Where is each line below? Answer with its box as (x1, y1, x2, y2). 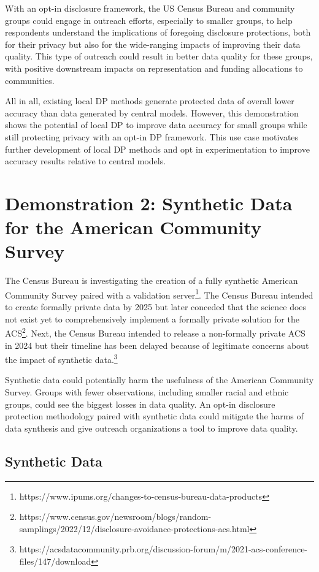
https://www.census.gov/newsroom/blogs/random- (19, 510, 212, 523)
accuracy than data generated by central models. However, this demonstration (5, 106, 299, 119)
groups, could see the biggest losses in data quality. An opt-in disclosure (5, 397, 275, 410)
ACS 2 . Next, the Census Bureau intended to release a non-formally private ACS (5, 325, 306, 339)
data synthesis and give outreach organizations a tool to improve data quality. (5, 421, 298, 434)
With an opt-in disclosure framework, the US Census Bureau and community (5, 2, 295, 14)
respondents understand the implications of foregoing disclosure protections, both (5, 26, 311, 39)
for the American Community (5, 215, 261, 240)
